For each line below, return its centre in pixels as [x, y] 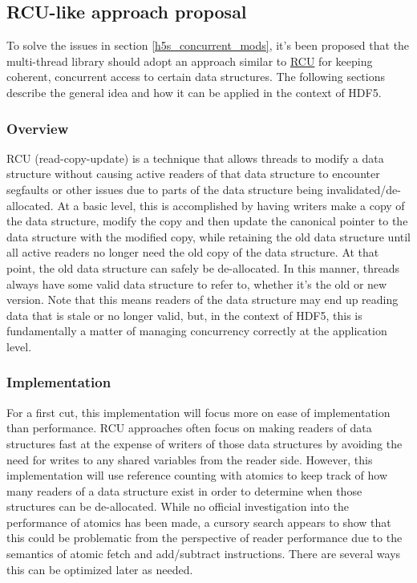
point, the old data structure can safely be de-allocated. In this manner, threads [203, 267]
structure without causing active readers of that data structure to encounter [193, 174]
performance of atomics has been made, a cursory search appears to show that [199, 522]
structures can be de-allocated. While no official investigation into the [178, 506]
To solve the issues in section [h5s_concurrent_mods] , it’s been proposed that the [208, 45]
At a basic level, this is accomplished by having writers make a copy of [231, 205]
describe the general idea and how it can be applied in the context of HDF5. [194, 92]
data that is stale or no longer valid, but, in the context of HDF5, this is [184, 315]
